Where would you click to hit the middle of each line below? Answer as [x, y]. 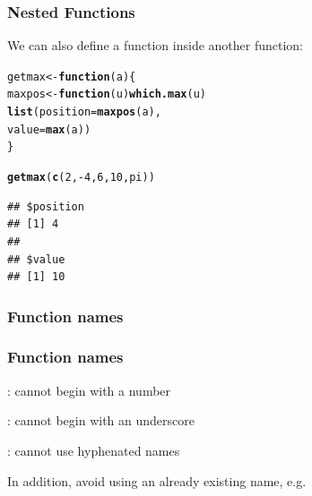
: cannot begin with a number [89, 390]
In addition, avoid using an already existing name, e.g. [157, 480]
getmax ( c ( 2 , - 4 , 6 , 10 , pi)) [81, 178]
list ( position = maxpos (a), [84, 112]
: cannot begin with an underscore [101, 420]
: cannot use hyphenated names [94, 450]
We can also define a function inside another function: [156, 45]
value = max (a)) [49, 129]
